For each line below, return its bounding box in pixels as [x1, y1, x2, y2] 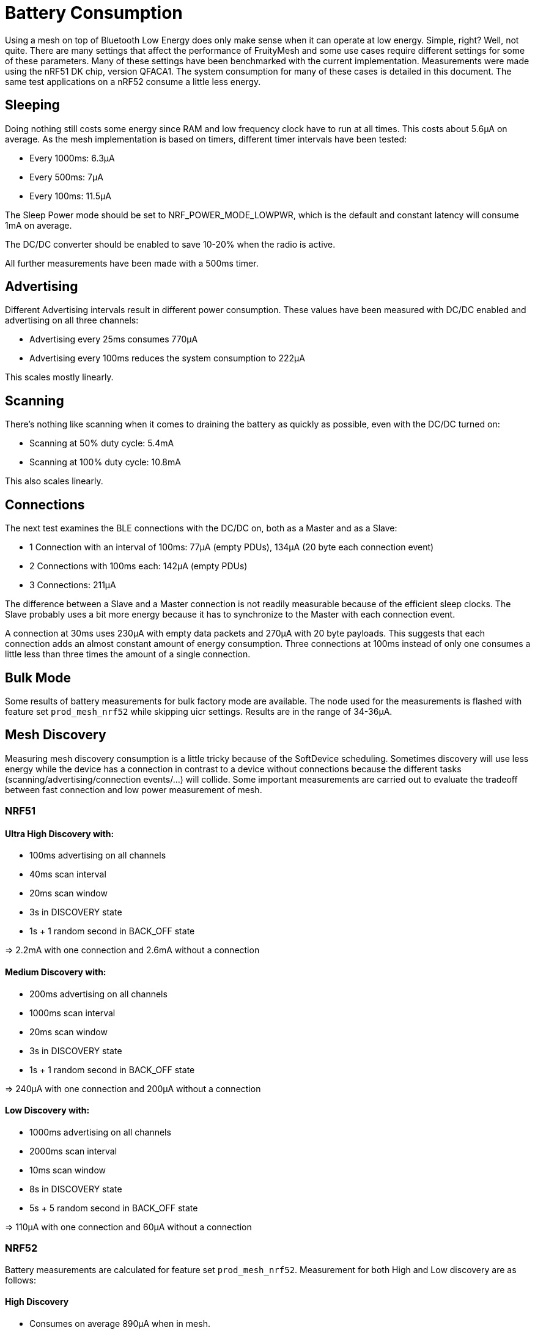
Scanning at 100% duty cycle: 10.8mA [29, 457, 181, 468]
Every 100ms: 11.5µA [29, 190, 111, 201]
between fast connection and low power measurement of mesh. [5, 784, 262, 795]
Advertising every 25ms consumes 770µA [29, 334, 198, 345]
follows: [5, 1274, 36, 1285]
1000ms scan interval [29, 1007, 116, 1018]
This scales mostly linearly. [5, 372, 114, 383]
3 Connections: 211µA [29, 580, 116, 591]
